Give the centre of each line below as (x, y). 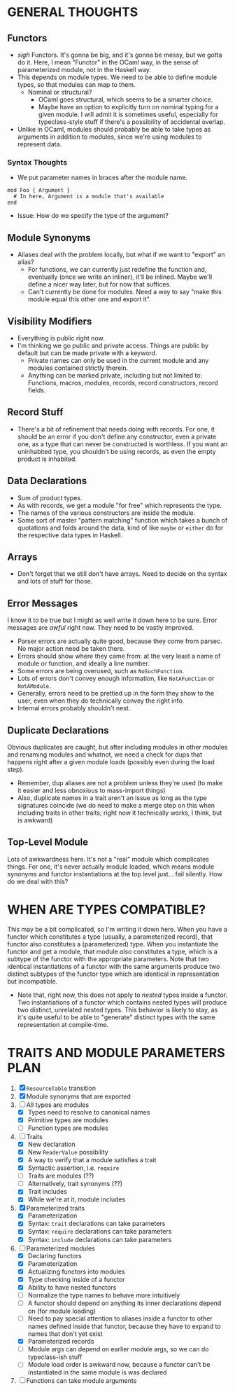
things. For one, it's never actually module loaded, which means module (111, 867)
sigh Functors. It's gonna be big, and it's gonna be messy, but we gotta (120, 55)
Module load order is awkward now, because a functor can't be (119, 1365)
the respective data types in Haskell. (70, 535)
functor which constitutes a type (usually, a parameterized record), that (110, 937)
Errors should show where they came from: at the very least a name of (119, 656)
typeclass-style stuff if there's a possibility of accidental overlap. (132, 122)
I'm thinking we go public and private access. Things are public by (113, 345)
